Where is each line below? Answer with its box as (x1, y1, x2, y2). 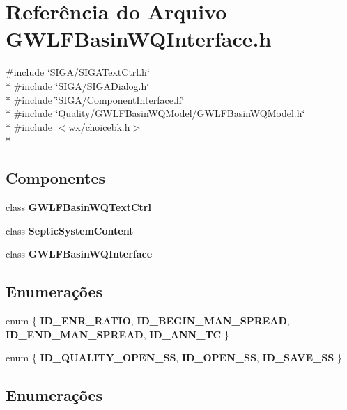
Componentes (6, 167, 106, 189)
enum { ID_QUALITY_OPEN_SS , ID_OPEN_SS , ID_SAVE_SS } (6, 350, 342, 365)
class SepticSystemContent (6, 223, 134, 237)
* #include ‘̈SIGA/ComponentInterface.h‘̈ (6, 92, 185, 107)
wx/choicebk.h (68, 119, 130, 134)
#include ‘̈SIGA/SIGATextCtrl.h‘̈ (6, 65, 150, 79)
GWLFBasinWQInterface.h (6, 24, 272, 53)
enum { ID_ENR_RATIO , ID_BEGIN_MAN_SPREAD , (6, 313, 290, 328)
